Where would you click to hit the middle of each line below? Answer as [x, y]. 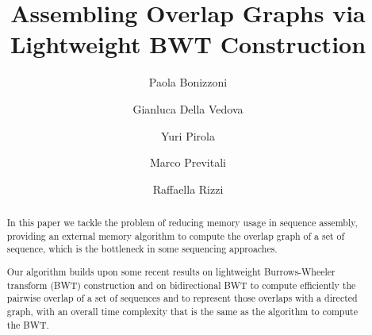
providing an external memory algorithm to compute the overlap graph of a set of [176, 235]
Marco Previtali [188, 162]
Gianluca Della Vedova [188, 108]
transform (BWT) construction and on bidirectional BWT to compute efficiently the [181, 285]
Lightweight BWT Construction [188, 44]
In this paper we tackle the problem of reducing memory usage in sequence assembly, [182, 223]
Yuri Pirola [188, 135]
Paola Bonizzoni [188, 82]
